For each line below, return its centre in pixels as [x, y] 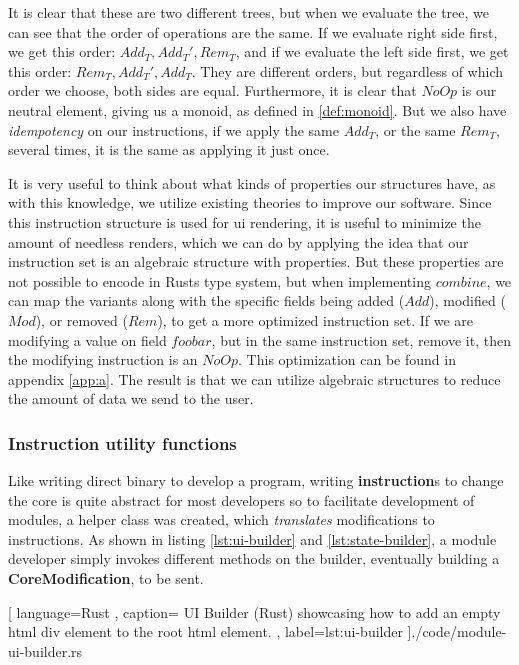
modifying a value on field [87, 339]
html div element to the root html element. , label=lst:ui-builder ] [210, 631]
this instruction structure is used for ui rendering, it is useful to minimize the [244, 221]
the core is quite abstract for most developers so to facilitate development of [241, 499]
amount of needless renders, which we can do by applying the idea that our [238, 241]
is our [479, 90]
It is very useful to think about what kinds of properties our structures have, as [252, 182]
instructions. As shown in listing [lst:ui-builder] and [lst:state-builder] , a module [252, 538]
